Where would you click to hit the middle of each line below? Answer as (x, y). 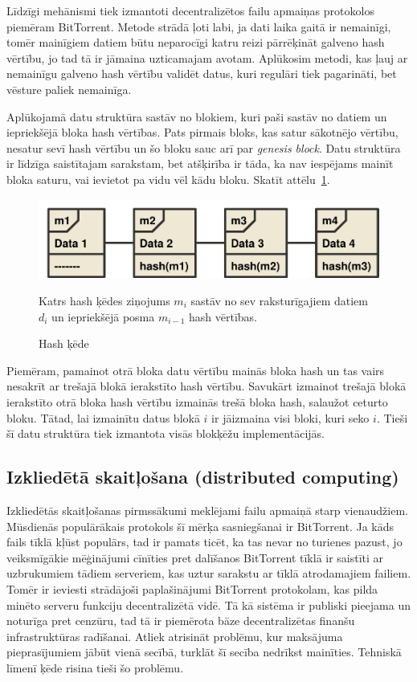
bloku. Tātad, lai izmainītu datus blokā (103, 417)
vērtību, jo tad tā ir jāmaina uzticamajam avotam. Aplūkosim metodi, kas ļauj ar (207, 57)
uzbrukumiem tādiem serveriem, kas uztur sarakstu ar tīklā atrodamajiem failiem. (209, 573)
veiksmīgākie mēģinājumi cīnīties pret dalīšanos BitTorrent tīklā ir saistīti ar (195, 557)
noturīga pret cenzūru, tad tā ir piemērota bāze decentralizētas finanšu (181, 621)
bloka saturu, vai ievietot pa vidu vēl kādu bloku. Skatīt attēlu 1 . (168, 179)
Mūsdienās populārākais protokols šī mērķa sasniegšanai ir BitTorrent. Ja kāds (200, 526)
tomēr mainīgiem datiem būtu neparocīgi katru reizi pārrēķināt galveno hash (196, 42)
